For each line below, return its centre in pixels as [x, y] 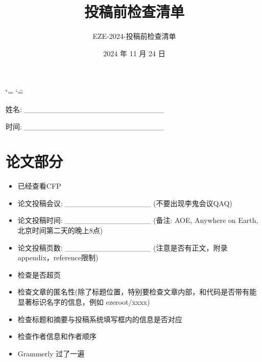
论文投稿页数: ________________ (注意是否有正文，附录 [123, 247]
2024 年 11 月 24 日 [134, 53]
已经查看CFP [39, 186]
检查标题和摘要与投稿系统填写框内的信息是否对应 [100, 319]
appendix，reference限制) [58, 257]
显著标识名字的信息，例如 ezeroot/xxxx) [84, 301]
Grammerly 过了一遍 [51, 353]
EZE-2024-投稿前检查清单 [134, 36]
